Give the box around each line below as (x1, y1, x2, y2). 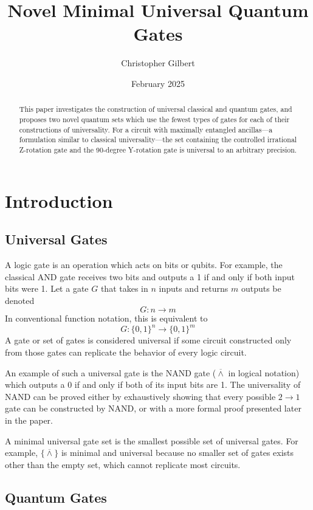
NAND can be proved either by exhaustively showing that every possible (5, 390, 276, 402)
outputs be (241, 282, 281, 295)
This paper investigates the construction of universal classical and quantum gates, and (19, 104, 292, 114)
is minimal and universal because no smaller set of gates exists (61, 446, 294, 459)
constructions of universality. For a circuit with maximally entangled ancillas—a (19, 124, 273, 134)
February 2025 (131, 77, 185, 89)
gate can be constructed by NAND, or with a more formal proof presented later (5, 402, 301, 415)
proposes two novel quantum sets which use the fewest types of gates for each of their (19, 114, 290, 124)
